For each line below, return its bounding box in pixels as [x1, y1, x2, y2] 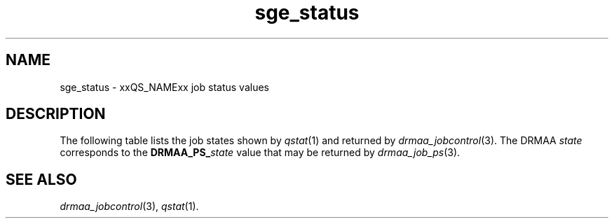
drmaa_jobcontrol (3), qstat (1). [60, 200, 199, 213]
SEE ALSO [6, 170, 77, 188]
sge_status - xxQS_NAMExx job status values [60, 80, 269, 93]
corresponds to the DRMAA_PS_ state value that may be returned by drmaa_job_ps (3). [60, 146, 460, 159]
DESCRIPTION [6, 105, 106, 123]
